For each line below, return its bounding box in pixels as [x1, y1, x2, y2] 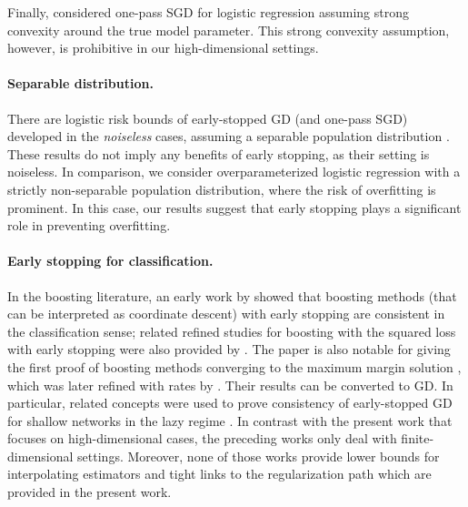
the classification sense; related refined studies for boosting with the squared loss [7, 321, 456, 340]
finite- [401, 429, 434, 448]
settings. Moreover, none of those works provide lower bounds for [77, 446, 440, 465]
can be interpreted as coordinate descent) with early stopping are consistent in [7, 304, 445, 323]
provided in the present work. [7, 482, 172, 502]
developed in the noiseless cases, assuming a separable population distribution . [7, 127, 450, 146]
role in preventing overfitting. [7, 216, 171, 235]
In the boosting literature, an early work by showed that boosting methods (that [7, 286, 457, 305]
